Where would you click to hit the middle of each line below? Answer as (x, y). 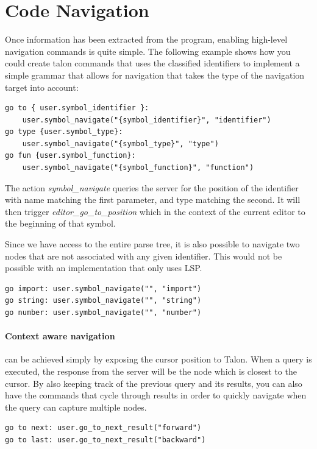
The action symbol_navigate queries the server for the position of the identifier (152, 187)
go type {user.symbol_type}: (64, 132)
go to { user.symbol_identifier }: (77, 108)
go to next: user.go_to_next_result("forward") (103, 428)
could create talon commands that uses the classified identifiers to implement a (152, 63)
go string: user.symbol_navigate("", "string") (103, 301)
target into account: (42, 87)
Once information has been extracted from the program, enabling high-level (146, 39)
